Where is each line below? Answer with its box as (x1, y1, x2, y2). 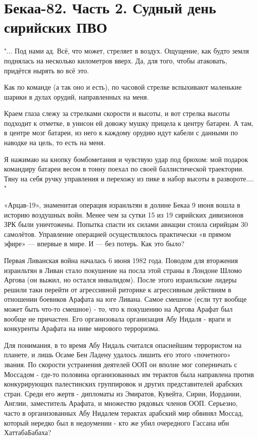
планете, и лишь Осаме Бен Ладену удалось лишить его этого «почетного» (4, 349, 231, 360)
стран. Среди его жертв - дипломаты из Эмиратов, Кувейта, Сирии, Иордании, (4, 388, 242, 398)
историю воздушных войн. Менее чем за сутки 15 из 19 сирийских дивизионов (4, 209, 244, 219)
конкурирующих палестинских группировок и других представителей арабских (4, 379, 243, 389)
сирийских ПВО (4, 17, 108, 37)
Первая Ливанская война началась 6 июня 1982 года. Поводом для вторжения (4, 255, 238, 265)
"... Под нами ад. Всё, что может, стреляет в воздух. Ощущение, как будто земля (4, 46, 249, 56)
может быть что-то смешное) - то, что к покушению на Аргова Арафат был (4, 303, 233, 314)
